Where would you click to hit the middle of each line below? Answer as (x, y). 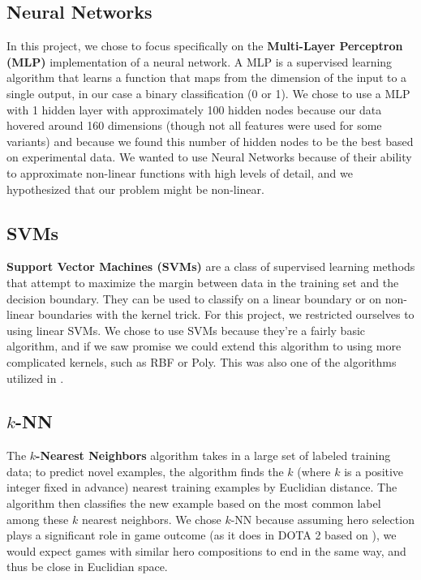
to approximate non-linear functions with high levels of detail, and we (180, 172)
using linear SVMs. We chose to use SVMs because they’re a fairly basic (186, 330)
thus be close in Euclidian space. (87, 567)
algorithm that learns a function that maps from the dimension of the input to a (207, 77)
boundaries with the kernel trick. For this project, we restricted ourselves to (226, 314)
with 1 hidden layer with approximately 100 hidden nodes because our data (194, 109)
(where (314, 471)
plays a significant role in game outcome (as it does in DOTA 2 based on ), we (202, 535)
